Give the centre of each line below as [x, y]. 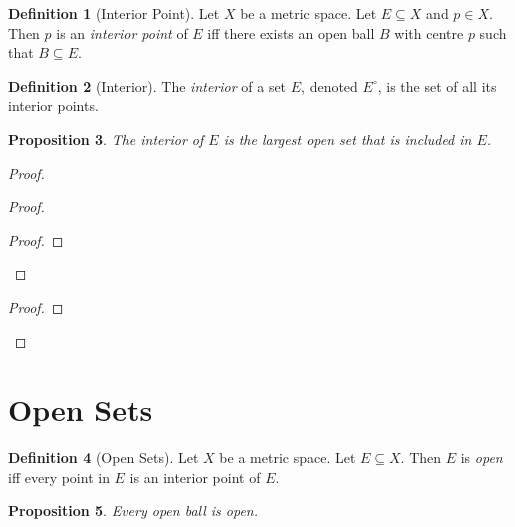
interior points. [53, 105]
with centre [429, 32]
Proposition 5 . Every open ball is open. [133, 510]
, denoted [329, 85]
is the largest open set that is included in [347, 138]
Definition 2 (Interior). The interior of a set [147, 85]
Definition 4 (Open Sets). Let [103, 457]
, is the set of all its [437, 85]
